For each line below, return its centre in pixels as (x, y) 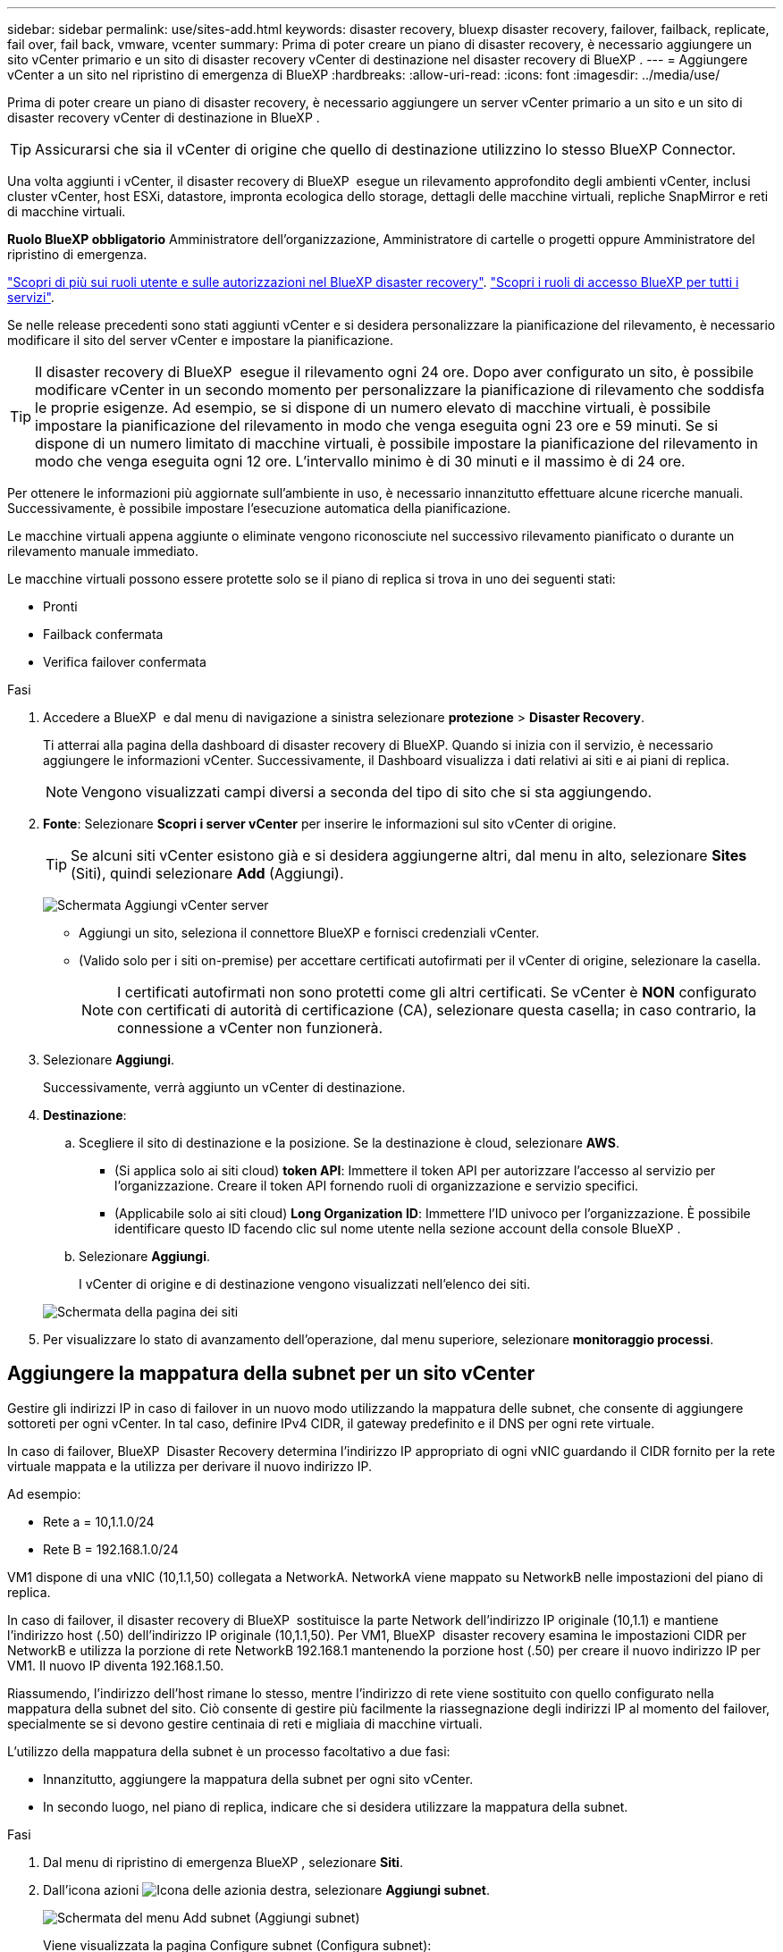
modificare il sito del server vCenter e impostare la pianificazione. (200, 340)
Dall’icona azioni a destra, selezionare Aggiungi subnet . (267, 1889)
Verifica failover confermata (125, 662)
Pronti (60, 606)
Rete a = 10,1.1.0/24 (99, 1521)
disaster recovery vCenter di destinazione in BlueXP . (164, 118)
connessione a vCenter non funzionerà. (250, 1028)
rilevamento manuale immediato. (103, 551)
